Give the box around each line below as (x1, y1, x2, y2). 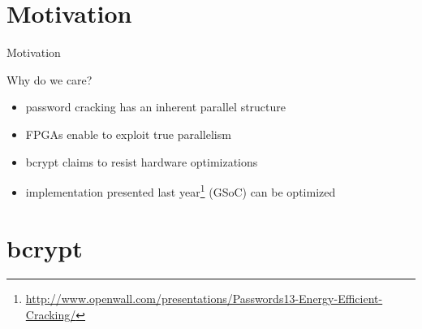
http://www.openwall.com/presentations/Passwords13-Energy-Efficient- (25, 290, 383, 307)
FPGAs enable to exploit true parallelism (25, 125, 231, 142)
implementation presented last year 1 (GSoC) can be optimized (25, 181, 336, 200)
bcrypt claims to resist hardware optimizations (25, 153, 258, 170)
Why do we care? (6, 71, 93, 88)
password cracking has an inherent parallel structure (25, 98, 286, 115)
